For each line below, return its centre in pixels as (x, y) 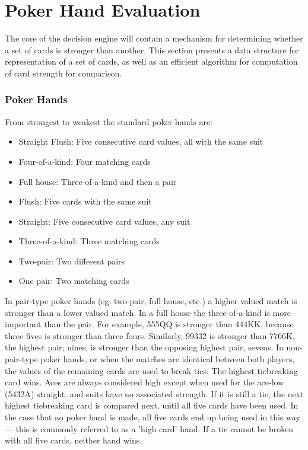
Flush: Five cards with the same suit (85, 201)
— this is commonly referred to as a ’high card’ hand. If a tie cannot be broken (149, 428)
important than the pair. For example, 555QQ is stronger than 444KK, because (149, 324)
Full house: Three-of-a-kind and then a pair (98, 181)
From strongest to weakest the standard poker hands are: (109, 121)
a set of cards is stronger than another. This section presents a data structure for (152, 50)
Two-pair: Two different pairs (72, 261)
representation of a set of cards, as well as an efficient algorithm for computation (151, 61)
